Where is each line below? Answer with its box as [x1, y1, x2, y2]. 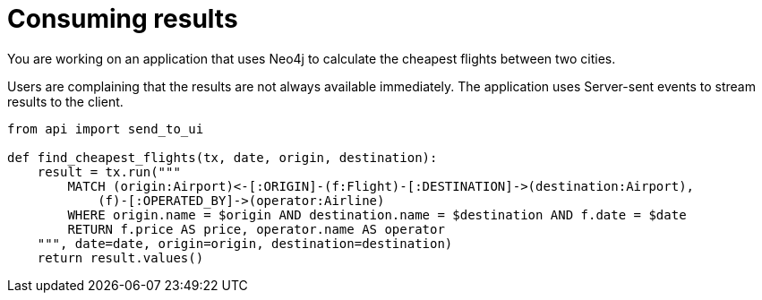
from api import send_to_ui [7, 121, 204, 136]
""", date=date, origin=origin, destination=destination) [37, 236, 453, 251]
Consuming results [7, 4, 238, 34]
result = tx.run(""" [37, 164, 181, 179]
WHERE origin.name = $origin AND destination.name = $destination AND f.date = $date [67, 207, 687, 222]
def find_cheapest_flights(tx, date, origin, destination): [7, 150, 438, 165]
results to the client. [7, 93, 124, 109]
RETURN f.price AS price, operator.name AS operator [67, 221, 445, 236]
